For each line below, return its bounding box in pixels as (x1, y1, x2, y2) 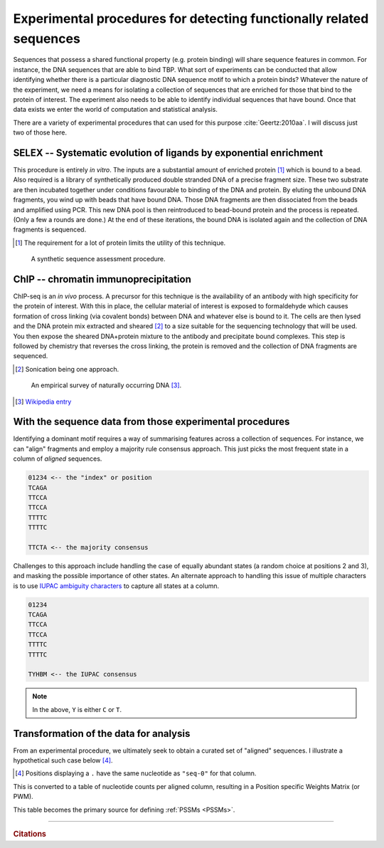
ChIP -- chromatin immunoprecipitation (13, 273, 191, 285)
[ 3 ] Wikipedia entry (15, 397, 72, 406)
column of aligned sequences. (13, 454, 102, 463)
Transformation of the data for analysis (13, 727, 191, 740)
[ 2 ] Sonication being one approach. (15, 365, 119, 373)
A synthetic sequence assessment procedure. (31, 255, 166, 263)
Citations (13, 829, 46, 839)
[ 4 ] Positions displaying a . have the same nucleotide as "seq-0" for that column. (15, 769, 257, 778)
